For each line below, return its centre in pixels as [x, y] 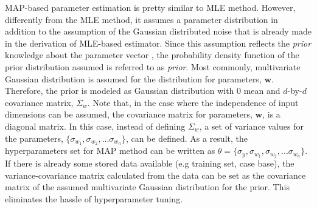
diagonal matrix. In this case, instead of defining [95, 126]
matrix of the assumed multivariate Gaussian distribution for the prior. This [147, 187]
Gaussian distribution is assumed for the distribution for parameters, [133, 78]
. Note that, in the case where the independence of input [193, 102]
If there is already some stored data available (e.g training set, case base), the [150, 163]
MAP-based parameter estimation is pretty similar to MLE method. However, [150, 7]
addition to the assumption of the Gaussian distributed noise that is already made [158, 31]
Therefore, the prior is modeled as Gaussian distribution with [120, 91]
